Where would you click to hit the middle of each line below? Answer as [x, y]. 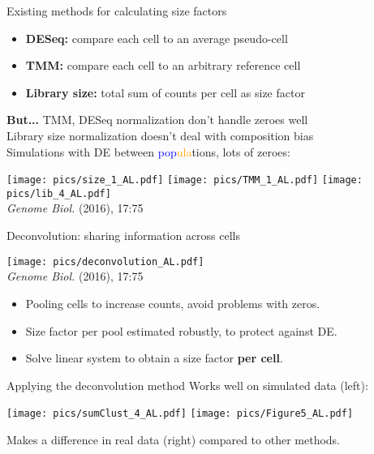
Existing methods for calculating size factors [117, 11]
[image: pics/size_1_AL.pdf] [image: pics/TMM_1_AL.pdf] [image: [185, 180]
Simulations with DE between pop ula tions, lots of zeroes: [148, 151]
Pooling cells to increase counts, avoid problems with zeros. [173, 303]
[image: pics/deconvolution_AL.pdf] [105, 261]
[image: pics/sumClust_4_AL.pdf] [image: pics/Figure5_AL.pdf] [180, 414]
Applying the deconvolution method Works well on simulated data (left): [187, 385]
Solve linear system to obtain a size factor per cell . [154, 358]
